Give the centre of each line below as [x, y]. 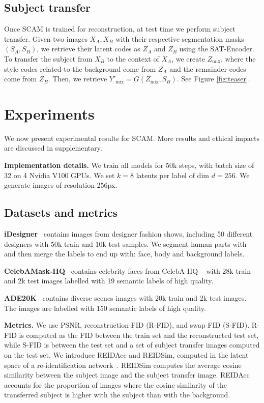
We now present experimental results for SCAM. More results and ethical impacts [132, 138]
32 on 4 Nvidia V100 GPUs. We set [60, 175]
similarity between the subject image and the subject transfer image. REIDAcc [127, 375]
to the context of [133, 58]
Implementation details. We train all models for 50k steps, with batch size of [129, 165]
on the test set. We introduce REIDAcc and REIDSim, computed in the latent [126, 355]
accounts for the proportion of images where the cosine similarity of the [115, 384]
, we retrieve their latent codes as [89, 49]
